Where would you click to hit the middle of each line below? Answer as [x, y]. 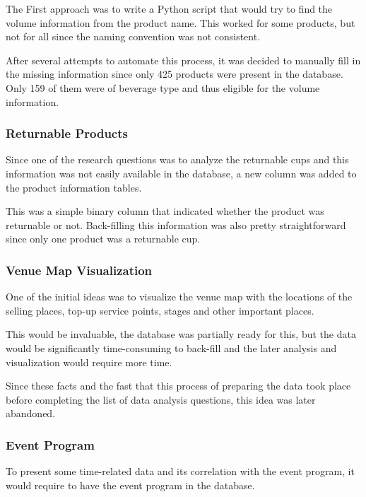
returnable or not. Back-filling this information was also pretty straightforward [176, 224]
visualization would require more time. [89, 362]
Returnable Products [67, 133]
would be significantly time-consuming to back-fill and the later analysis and [171, 347]
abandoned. [31, 413]
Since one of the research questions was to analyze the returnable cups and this [177, 159]
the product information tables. [74, 187]
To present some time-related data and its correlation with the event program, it [180, 471]
